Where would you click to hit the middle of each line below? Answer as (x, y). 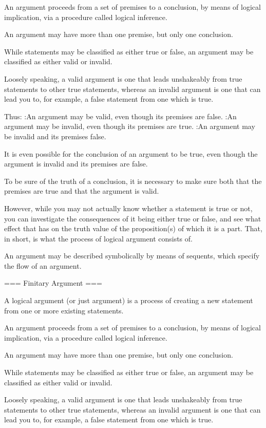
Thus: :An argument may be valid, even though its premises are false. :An (120, 116)
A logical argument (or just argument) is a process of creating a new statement (129, 300)
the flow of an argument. (43, 265)
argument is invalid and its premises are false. (76, 164)
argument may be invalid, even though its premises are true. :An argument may (130, 126)
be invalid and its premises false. (55, 136)
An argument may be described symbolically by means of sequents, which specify (132, 256)
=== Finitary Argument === (53, 283)
